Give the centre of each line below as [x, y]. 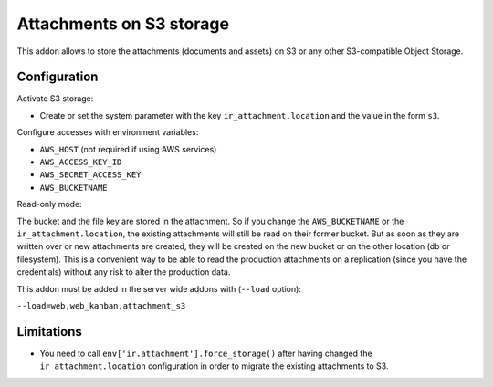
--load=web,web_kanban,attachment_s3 [101, 305]
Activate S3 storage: [55, 99]
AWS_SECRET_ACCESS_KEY [90, 175]
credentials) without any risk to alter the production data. [124, 272]
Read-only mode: [49, 204]
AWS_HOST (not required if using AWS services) [128, 149]
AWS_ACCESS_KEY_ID [81, 162]
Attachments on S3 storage [123, 24]
